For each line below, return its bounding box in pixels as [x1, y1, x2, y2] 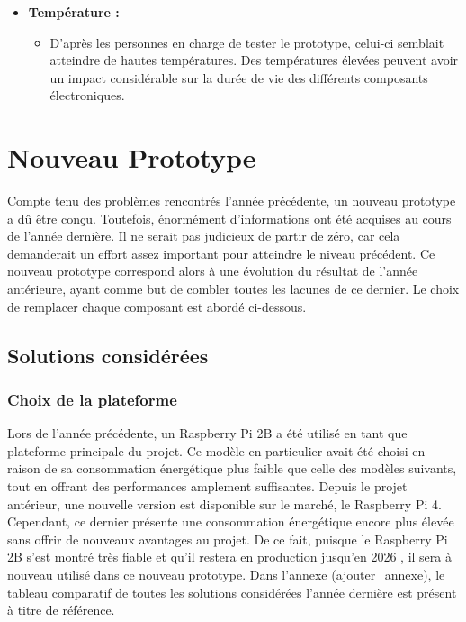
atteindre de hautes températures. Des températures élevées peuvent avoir [49, 50, 459, 69]
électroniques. [49, 86, 125, 105]
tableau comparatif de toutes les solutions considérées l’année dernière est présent [7, 582, 457, 601]
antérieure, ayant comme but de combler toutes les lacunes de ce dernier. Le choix [7, 279, 460, 298]
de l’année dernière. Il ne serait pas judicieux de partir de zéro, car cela [7, 226, 400, 245]
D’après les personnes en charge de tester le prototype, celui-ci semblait [49, 32, 444, 51]
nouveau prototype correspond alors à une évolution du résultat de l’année [7, 261, 418, 280]
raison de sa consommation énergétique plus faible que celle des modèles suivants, [7, 459, 457, 478]
